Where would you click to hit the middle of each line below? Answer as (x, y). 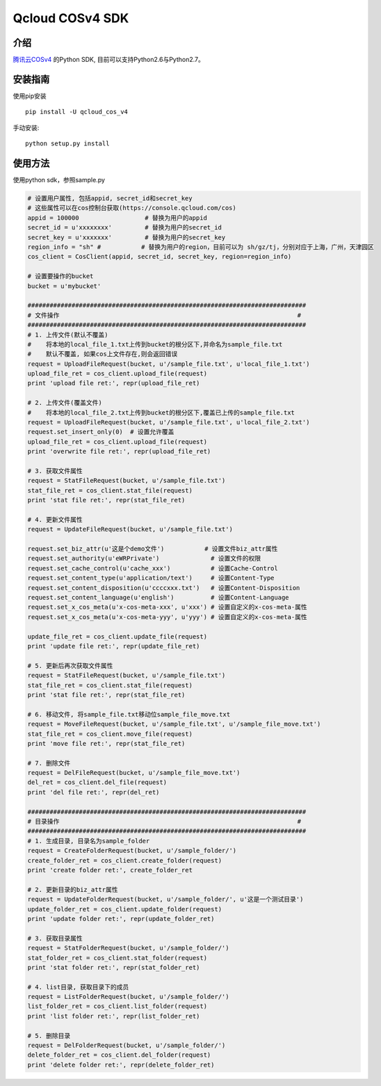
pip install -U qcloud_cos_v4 (77, 112)
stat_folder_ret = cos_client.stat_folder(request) (117, 958)
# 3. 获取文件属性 (55, 471)
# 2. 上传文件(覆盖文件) (65, 403)
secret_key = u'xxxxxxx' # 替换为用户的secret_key (127, 237)
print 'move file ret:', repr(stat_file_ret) (106, 743)
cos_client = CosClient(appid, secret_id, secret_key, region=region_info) (160, 257)
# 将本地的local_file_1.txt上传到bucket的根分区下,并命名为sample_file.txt (155, 344)
